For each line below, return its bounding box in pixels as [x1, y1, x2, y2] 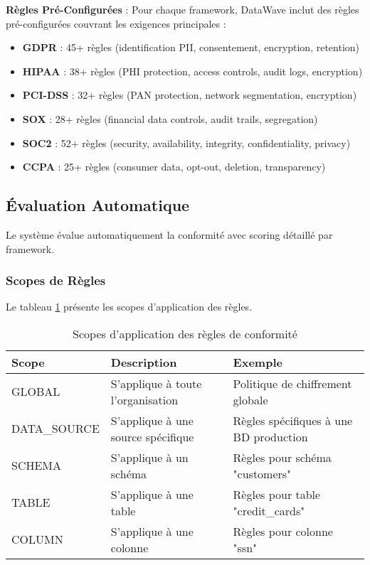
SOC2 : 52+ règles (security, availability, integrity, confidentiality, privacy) [22, 135, 351, 150]
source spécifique [110, 428, 194, 445]
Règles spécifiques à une [233, 411, 353, 429]
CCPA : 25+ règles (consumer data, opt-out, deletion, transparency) [22, 159, 326, 174]
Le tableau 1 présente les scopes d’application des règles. [6, 299, 253, 314]
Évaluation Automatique [6, 194, 190, 216]
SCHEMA [11, 457, 62, 474]
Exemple [233, 353, 282, 370]
